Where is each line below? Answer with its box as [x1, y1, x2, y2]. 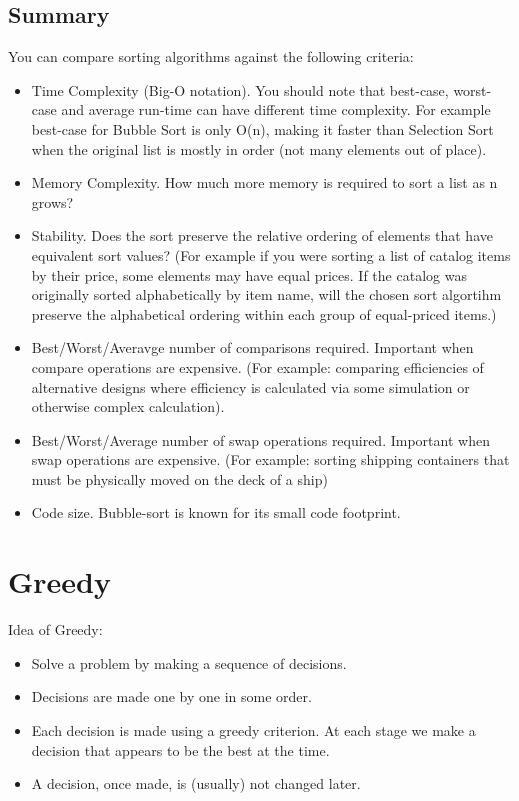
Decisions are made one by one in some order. [31, 686, 312, 707]
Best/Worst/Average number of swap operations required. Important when [31, 429, 490, 450]
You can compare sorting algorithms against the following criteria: [8, 46, 414, 67]
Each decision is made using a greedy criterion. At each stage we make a [31, 719, 476, 740]
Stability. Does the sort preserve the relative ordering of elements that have [31, 225, 493, 246]
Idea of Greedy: [8, 619, 103, 640]
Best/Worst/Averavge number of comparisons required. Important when [31, 337, 474, 358]
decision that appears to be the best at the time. [31, 739, 330, 760]
